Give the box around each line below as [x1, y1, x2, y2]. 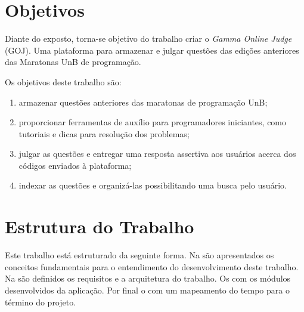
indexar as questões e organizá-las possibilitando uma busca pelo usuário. [18, 179, 287, 191]
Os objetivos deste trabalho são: [5, 75, 122, 88]
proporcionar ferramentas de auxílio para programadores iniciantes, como [18, 116, 287, 128]
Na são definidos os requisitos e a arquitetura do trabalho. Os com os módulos [5, 272, 291, 285]
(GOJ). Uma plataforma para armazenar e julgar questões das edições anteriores [5, 44, 299, 56]
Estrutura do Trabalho [5, 214, 194, 239]
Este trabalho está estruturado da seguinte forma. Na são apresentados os [5, 249, 274, 261]
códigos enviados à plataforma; [18, 159, 132, 171]
